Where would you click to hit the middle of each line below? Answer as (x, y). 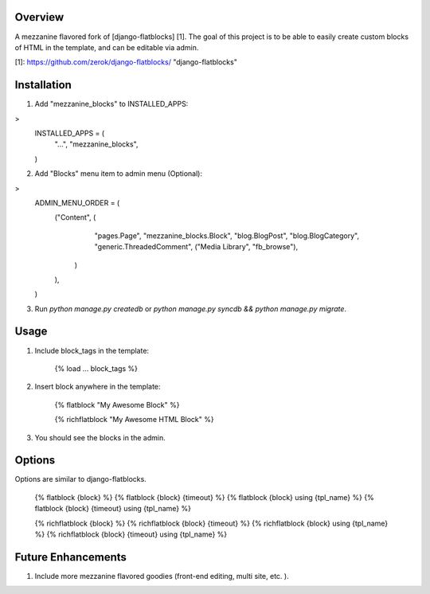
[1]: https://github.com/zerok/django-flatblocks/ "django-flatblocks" (126, 62)
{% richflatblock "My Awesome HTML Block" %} (134, 420)
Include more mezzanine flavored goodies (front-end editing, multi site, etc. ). (162, 576)
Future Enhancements (71, 557)
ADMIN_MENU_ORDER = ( (77, 202)
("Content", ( (75, 217)
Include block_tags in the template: (92, 350)
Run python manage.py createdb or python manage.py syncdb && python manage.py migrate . (190, 309)
